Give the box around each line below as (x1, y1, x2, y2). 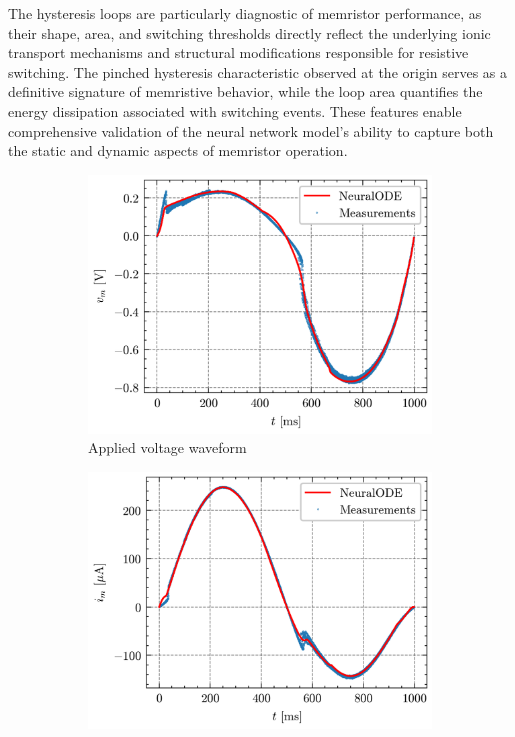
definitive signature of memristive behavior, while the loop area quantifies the (8, 81, 483, 102)
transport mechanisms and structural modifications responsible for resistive (8, 42, 469, 63)
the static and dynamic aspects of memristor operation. (8, 140, 348, 161)
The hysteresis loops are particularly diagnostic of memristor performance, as (8, 3, 482, 23)
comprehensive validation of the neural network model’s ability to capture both (8, 120, 494, 141)
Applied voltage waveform (88, 437, 247, 458)
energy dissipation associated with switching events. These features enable (8, 100, 462, 121)
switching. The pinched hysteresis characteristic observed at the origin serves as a (8, 61, 508, 82)
